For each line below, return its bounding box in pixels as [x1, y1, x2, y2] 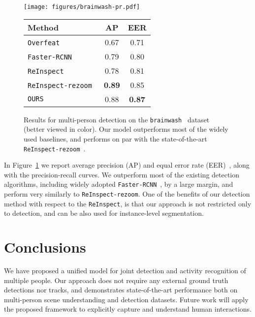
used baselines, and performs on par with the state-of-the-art [24, 133, 207, 144]
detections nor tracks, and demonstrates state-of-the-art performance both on [4, 285, 238, 295]
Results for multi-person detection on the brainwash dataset [24, 114, 210, 124]
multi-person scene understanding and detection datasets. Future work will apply [4, 294, 249, 304]
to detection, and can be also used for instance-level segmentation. [4, 208, 204, 218]
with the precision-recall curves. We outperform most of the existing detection [4, 169, 240, 179]
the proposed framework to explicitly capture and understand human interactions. [4, 304, 252, 314]
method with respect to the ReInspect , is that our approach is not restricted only [4, 198, 252, 208]
